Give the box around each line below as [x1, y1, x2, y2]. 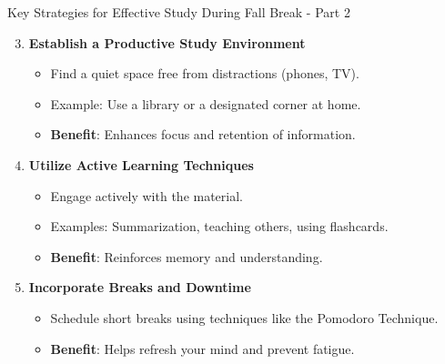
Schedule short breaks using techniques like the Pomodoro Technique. [50, 308, 439, 327]
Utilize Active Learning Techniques [28, 155, 254, 174]
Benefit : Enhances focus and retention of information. [50, 125, 356, 144]
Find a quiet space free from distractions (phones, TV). [50, 64, 359, 83]
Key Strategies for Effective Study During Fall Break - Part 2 [7, 3, 350, 21]
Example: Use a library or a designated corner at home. [50, 94, 361, 113]
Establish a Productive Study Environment [28, 33, 306, 52]
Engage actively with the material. [50, 186, 243, 205]
